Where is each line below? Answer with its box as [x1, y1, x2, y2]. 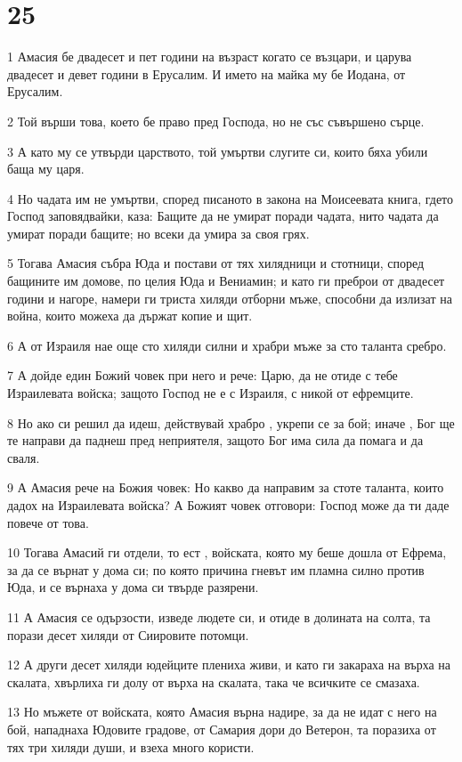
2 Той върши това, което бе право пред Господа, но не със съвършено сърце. [7, 111, 425, 130]
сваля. [7, 448, 40, 466]
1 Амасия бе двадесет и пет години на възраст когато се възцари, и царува [7, 47, 412, 66]
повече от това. [7, 513, 89, 531]
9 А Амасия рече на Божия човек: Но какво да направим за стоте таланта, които [7, 478, 444, 497]
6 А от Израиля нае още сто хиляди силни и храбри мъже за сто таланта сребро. [7, 336, 447, 354]
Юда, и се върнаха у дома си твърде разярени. [7, 578, 259, 596]
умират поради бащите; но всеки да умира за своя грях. [7, 223, 310, 242]
